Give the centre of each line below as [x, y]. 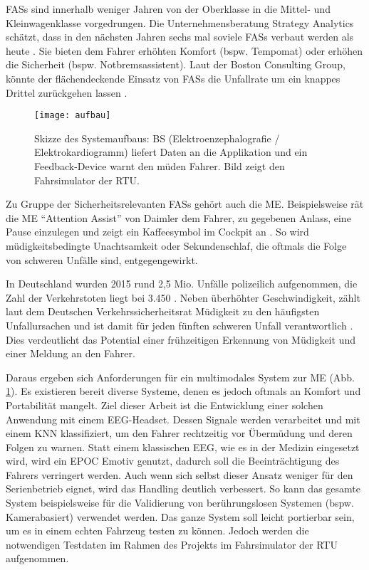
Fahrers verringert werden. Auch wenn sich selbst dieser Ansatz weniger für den [180, 474]
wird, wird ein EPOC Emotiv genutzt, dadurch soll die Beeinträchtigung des [173, 461]
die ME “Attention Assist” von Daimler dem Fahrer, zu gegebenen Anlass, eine [178, 217]
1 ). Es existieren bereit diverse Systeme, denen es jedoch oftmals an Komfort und [183, 391]
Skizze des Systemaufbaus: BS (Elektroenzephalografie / [157, 138]
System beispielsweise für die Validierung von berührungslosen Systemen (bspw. [180, 503]
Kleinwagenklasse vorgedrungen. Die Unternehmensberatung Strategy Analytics [180, 22]
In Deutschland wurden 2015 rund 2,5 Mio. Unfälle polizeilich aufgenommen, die [182, 284]
